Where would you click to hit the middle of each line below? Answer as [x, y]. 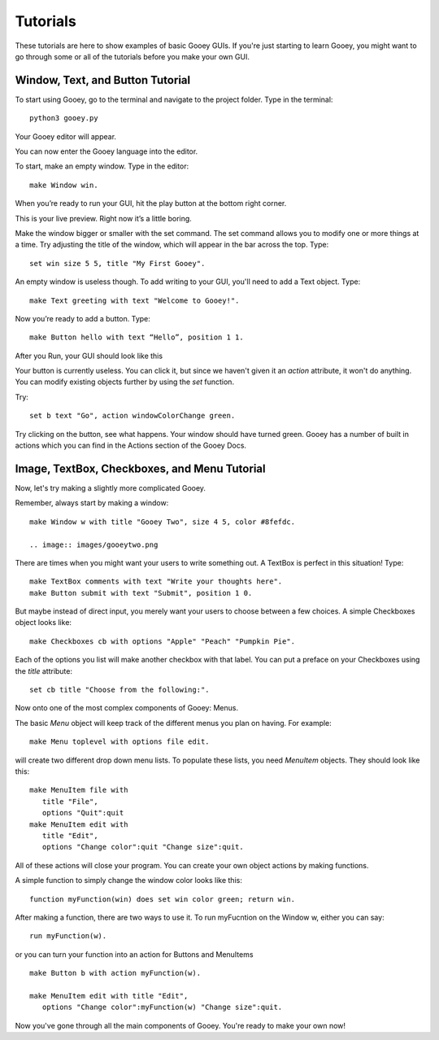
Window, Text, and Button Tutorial [103, 80]
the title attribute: [44, 671]
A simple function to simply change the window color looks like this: [129, 881]
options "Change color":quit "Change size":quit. [143, 847]
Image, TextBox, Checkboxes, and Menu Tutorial [140, 468]
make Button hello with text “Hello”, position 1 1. [137, 337]
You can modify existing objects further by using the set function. [125, 382]
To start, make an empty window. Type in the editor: [102, 166]
